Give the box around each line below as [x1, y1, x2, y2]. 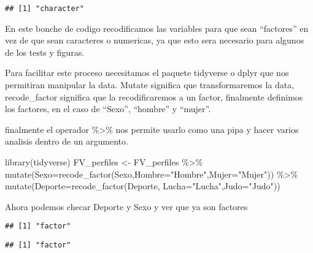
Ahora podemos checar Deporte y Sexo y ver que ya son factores [5, 200, 248, 213]
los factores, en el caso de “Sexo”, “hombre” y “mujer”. [5, 102, 211, 115]
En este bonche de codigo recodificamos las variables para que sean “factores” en [5, 21, 309, 34]
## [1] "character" [5, 4, 84, 13]
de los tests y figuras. [5, 45, 85, 58]
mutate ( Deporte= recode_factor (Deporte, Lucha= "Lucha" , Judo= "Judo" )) [5, 179, 280, 192]
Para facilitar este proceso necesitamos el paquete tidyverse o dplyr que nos [5, 66, 289, 79]
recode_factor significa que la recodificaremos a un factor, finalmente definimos [5, 90, 303, 103]
